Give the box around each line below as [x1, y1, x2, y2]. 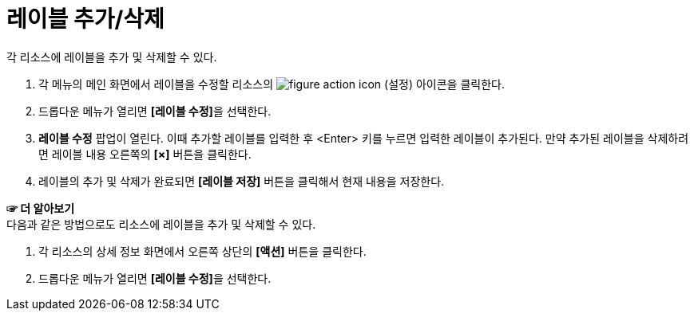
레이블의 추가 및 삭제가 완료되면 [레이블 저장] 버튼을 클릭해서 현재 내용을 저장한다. [38, 174, 445, 188]
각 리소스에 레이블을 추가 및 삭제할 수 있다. [6, 49, 217, 64]
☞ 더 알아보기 [6, 201, 75, 215]
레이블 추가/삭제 [6, 6, 165, 33]
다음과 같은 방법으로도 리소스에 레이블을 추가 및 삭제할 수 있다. [6, 217, 316, 231]
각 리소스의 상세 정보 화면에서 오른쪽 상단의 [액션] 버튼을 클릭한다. [38, 244, 367, 258]
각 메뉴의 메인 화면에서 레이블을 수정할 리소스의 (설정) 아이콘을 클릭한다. [38, 76, 505, 91]
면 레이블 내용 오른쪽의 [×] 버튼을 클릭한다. [38, 147, 252, 161]
